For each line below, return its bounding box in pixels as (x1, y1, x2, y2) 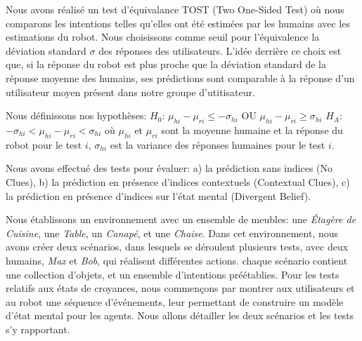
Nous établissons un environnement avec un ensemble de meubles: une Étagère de (6, 212, 356, 227)
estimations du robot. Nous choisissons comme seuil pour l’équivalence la (6, 29, 320, 44)
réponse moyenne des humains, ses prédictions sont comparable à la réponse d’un (6, 70, 355, 85)
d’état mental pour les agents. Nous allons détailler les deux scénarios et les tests (6, 308, 354, 323)
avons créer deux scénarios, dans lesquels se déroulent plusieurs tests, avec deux (6, 239, 349, 254)
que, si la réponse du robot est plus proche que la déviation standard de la (6, 57, 326, 72)
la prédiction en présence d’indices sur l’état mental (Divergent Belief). (6, 188, 311, 203)
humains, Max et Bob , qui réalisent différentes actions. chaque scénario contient (6, 253, 348, 267)
